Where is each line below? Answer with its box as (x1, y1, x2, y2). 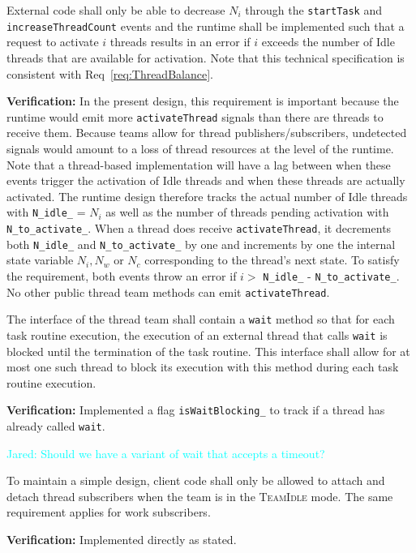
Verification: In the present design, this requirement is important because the (6, 92, 399, 109)
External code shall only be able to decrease (6, 2, 225, 18)
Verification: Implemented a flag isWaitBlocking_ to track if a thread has (6, 401, 385, 418)
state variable (6, 251, 74, 268)
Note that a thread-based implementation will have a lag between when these (6, 156, 391, 173)
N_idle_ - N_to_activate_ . (263, 267, 400, 284)
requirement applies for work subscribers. (6, 504, 211, 521)
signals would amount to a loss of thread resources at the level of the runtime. (6, 139, 394, 156)
